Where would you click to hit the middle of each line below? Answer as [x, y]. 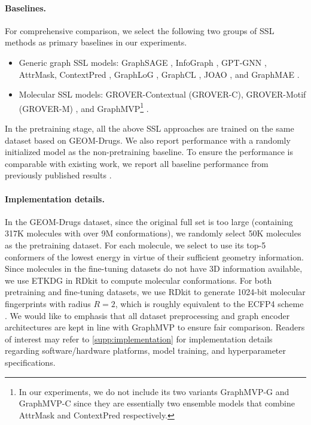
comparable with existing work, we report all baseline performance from [137, 163]
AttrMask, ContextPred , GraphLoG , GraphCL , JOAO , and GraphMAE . [159, 74]
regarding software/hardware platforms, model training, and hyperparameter [145, 350]
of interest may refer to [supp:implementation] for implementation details [139, 339]
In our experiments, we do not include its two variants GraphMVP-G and [154, 391]
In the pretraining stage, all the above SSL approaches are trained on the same [150, 128]
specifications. [30, 362]
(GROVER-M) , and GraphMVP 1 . [84, 107]
